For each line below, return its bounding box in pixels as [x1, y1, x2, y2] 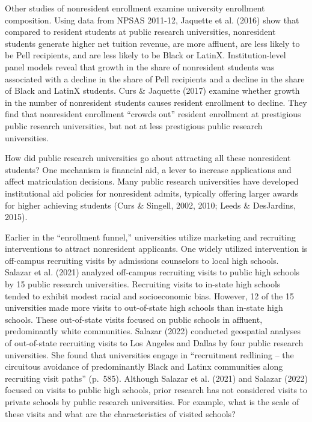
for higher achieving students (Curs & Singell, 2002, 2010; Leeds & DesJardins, [5, 198, 296, 211]
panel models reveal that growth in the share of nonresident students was [5, 60, 275, 73]
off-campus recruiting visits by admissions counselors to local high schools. [5, 254, 279, 266]
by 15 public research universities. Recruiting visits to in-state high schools [5, 278, 281, 290]
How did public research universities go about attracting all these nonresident [5, 151, 291, 164]
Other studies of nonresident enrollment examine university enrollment [5, 2, 265, 14]
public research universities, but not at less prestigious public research [5, 119, 263, 132]
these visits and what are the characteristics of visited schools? [5, 407, 236, 420]
